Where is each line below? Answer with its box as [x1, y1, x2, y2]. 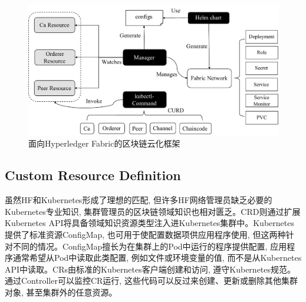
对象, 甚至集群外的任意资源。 [5, 286, 117, 298]
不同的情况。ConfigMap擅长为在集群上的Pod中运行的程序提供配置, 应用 [12, 240, 287, 252]
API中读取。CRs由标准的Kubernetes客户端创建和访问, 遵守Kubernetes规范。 [5, 263, 296, 275]
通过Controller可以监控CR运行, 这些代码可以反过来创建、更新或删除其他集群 [5, 274, 298, 287]
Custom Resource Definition [5, 166, 181, 184]
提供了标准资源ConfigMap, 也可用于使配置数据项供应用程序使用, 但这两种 [5, 228, 286, 240]
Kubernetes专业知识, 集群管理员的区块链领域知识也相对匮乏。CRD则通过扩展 [5, 205, 301, 217]
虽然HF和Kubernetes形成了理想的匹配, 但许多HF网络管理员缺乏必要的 [5, 194, 272, 206]
